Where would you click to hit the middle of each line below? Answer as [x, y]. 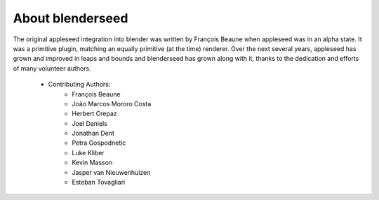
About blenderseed [71, 18]
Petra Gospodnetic [99, 143]
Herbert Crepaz [94, 114]
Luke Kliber [88, 152]
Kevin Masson [92, 163]
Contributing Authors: [79, 85]
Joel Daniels [90, 123]
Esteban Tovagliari [99, 183]
